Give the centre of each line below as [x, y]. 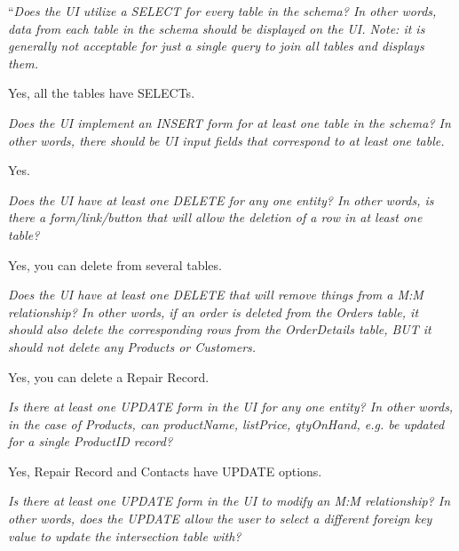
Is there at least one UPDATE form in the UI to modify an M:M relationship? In [229, 501]
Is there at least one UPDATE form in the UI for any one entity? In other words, [231, 407]
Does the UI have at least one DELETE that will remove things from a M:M [216, 295]
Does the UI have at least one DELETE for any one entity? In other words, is [221, 200]
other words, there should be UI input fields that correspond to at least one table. [226, 140]
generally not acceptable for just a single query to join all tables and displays [216, 46]
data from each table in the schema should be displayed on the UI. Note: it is [217, 28]
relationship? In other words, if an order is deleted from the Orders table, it [214, 311]
